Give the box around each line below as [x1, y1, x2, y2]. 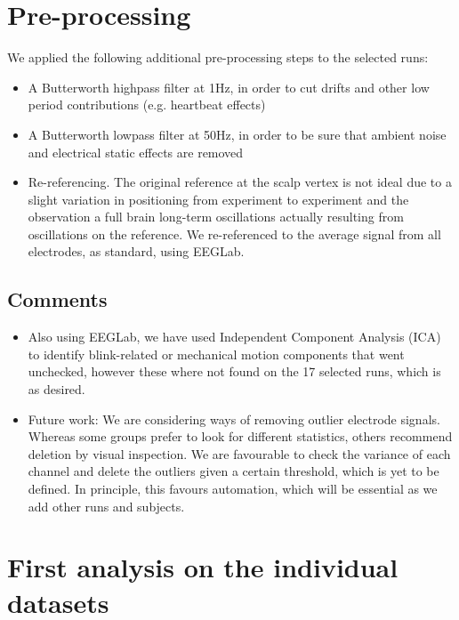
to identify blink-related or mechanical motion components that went [28, 344, 405, 363]
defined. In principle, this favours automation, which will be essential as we [28, 479, 438, 498]
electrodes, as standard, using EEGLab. [28, 242, 245, 261]
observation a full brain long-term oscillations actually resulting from [28, 207, 404, 226]
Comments [7, 286, 108, 313]
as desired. [28, 380, 85, 399]
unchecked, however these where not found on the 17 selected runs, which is [28, 362, 441, 381]
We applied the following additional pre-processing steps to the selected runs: [7, 48, 429, 67]
